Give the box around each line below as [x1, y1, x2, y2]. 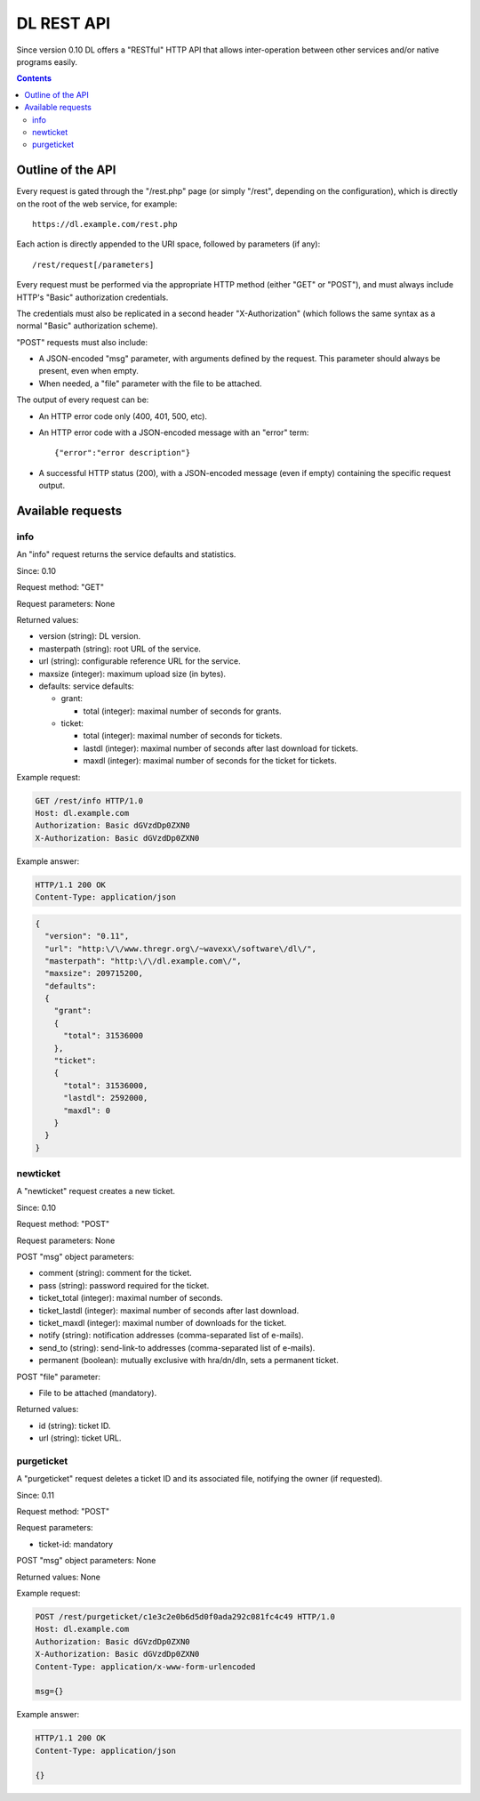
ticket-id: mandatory [38, 1539, 114, 1549]
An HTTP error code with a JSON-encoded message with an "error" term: [38, 427, 309, 438]
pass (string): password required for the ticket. [38, 1280, 210, 1290]
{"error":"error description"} [54, 448, 191, 458]
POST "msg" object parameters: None [16, 1555, 156, 1566]
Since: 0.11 [16, 1490, 55, 1500]
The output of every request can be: [16, 394, 149, 405]
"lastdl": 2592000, [63, 1093, 148, 1103]
